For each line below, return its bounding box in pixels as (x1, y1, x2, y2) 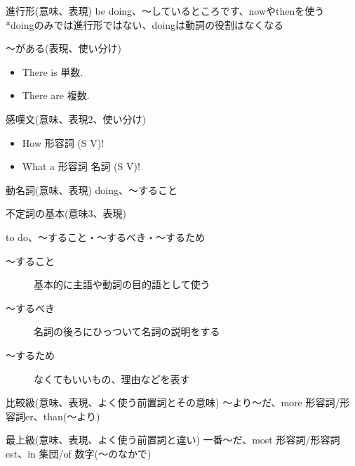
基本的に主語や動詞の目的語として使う (34, 277, 210, 292)
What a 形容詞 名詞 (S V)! (22, 159, 140, 174)
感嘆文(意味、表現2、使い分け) (6, 111, 146, 126)
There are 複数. (22, 88, 90, 103)
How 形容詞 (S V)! (22, 135, 105, 150)
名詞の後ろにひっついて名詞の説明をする (34, 324, 220, 339)
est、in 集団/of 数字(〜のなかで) (6, 446, 152, 460)
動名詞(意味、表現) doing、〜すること (6, 182, 178, 197)
